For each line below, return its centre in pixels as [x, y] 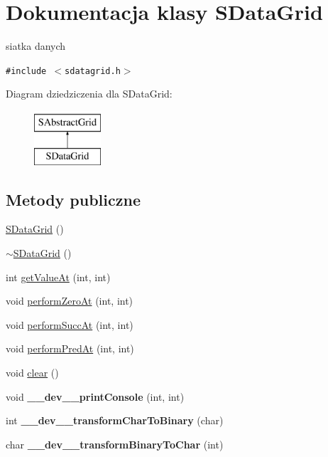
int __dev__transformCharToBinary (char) [115, 420]
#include [26, 71]
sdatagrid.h [93, 71]
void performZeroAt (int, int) [70, 301]
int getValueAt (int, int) [58, 277]
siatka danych [36, 46]
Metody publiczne [73, 199]
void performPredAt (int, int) [70, 348]
